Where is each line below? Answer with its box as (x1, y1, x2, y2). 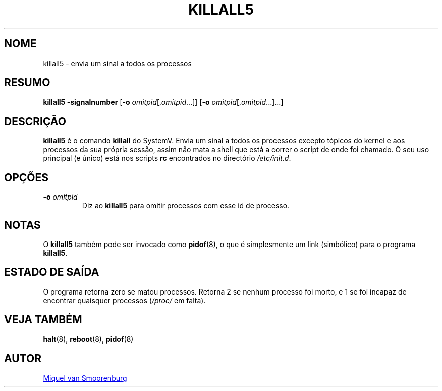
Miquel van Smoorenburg (43, 373, 127, 382)
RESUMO (4, 76, 50, 89)
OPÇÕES (4, 171, 49, 184)
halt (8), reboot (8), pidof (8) (43, 334, 134, 344)
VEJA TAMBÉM (4, 313, 82, 326)
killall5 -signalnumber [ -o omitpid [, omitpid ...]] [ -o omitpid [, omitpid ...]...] (43, 97, 284, 107)
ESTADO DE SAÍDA (4, 266, 99, 279)
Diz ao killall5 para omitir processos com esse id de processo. (82, 201, 290, 210)
